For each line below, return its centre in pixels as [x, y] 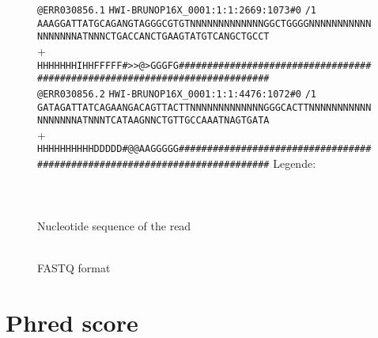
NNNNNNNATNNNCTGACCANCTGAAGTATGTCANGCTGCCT [153, 37]
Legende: [295, 163]
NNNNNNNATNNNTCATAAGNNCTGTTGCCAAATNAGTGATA [153, 121]
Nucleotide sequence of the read [114, 225]
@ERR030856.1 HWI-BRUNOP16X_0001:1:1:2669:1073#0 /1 [177, 10]
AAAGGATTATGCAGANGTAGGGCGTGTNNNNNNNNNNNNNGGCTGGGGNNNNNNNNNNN [204, 23]
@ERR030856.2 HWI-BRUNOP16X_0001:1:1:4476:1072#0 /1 [177, 94]
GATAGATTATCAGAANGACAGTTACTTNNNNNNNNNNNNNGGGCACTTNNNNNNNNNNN [204, 107]
